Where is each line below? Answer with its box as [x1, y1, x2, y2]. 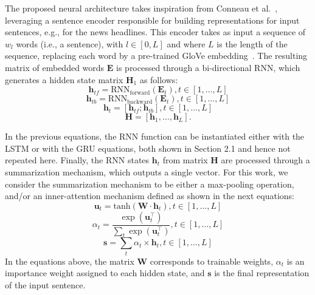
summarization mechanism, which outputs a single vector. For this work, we [5, 165, 288, 178]
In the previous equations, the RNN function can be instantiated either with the [5, 130, 305, 143]
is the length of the [216, 37, 288, 50]
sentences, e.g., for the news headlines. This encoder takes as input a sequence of [5, 25, 306, 38]
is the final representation [214, 266, 310, 279]
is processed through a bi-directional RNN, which [116, 61, 300, 73]
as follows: [139, 73, 178, 86]
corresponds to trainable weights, [150, 254, 274, 267]
